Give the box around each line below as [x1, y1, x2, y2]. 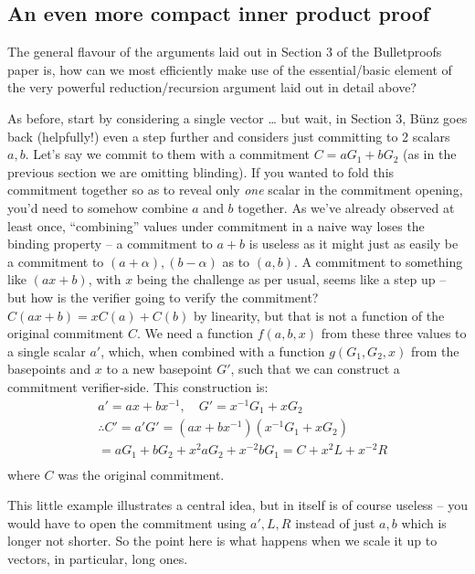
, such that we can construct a [230, 359, 400, 378]
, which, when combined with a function [100, 341, 325, 360]
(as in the [402, 144, 457, 164]
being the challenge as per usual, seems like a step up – [136, 270, 447, 289]
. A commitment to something [293, 251, 463, 271]
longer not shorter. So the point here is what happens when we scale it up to [7, 531, 438, 550]
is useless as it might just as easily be [248, 234, 459, 253]
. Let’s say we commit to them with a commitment [25, 144, 311, 164]
